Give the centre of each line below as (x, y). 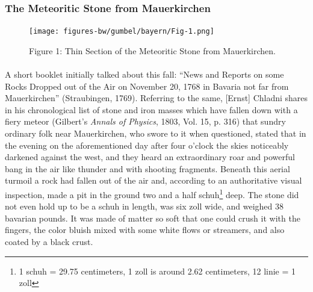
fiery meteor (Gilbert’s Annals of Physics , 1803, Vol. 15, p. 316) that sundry (145, 121)
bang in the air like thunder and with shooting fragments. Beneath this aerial (147, 168)
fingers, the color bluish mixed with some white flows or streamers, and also (145, 230)
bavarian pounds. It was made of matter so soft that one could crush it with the (153, 218)
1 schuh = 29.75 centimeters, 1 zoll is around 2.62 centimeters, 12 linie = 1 (157, 271)
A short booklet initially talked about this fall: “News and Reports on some (144, 74)
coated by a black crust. (49, 242)
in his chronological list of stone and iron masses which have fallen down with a (151, 109)
